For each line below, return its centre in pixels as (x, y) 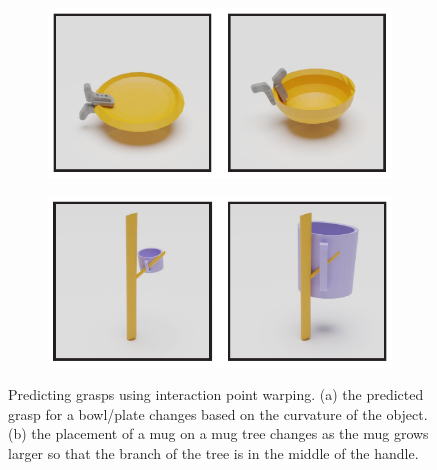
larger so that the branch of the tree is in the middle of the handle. (213, 452)
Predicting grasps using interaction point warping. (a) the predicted (216, 394)
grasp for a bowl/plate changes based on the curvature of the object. (218, 413)
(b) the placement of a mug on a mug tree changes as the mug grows (218, 433)
